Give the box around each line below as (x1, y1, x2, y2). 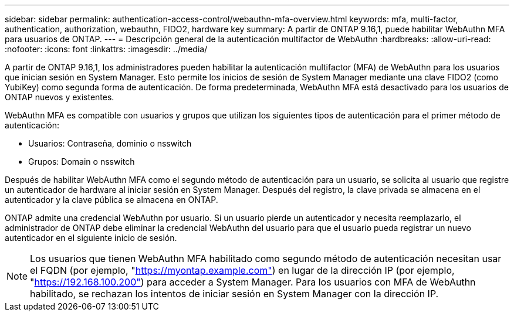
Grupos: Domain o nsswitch (28, 157, 135, 167)
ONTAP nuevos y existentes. (5, 92, 114, 102)
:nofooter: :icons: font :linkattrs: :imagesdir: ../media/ (5, 44, 208, 54)
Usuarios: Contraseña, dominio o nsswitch (28, 138, 192, 148)
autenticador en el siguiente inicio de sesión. (5, 233, 177, 243)
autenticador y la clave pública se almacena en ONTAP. (5, 195, 218, 205)
